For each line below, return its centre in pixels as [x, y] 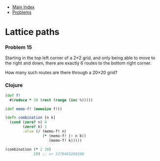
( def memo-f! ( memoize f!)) [34, 109]
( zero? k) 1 [35, 127]
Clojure [14, 85]
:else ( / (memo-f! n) [45, 132]
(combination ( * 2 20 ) [28, 149]
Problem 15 [19, 47]
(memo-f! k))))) [65, 140]
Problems [22, 12]
